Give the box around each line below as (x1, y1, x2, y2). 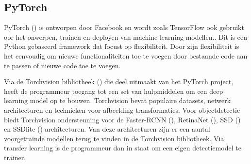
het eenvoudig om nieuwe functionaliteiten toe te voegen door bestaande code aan (4, 50, 248, 60)
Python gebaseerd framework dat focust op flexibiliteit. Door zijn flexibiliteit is (4, 41, 239, 51)
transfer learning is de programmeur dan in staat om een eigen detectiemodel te (4, 143, 241, 153)
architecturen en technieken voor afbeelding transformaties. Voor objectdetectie (4, 104, 240, 115)
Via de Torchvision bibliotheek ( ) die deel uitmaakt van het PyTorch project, (4, 76, 234, 87)
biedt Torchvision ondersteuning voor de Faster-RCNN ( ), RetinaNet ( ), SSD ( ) (4, 114, 241, 124)
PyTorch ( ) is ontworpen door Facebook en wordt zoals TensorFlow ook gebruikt (4, 22, 244, 32)
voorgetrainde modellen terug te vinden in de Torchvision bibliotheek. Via (4, 133, 224, 143)
